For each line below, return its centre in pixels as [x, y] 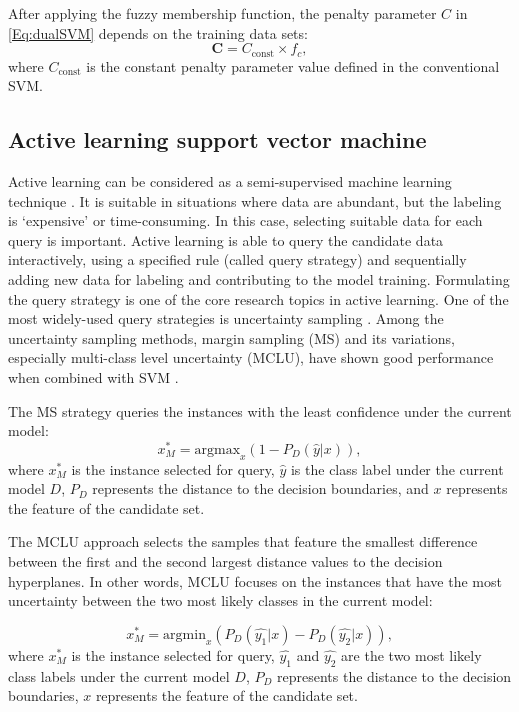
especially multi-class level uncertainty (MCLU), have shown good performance [251, 357]
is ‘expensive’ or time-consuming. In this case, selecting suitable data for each [245, 220]
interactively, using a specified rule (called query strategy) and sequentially [237, 259]
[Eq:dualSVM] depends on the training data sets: [158, 32]
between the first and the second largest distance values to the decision [225, 561]
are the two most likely [411, 654]
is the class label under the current [397, 468]
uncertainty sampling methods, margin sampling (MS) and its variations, [231, 337]
